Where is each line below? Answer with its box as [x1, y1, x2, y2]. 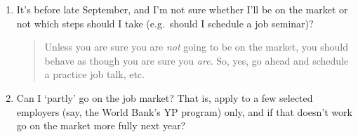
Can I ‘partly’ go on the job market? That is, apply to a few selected [16, 90, 313, 105]
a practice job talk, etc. [44, 67, 145, 81]
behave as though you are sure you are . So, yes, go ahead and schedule [44, 53, 349, 67]
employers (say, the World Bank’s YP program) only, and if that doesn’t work [16, 104, 352, 119]
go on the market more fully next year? [16, 118, 186, 133]
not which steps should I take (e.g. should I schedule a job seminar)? [16, 15, 314, 30]
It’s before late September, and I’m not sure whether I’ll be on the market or [16, 2, 348, 16]
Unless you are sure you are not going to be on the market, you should [44, 39, 348, 54]
